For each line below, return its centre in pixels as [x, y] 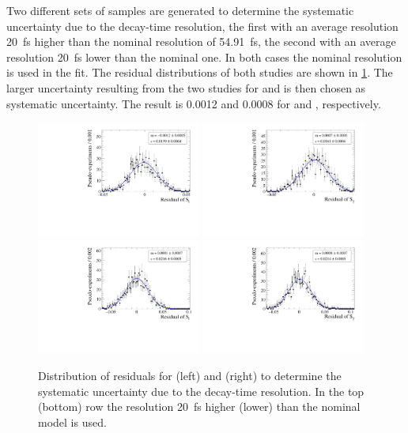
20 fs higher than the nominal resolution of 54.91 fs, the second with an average [201, 41]
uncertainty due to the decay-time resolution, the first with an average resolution [202, 26]
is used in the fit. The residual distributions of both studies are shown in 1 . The [200, 72]
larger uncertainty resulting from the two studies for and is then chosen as [186, 87]
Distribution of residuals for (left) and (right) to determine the [190, 375]
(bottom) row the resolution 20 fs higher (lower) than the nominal [199, 407]
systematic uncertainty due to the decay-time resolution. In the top [201, 391]
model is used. [72, 422]
